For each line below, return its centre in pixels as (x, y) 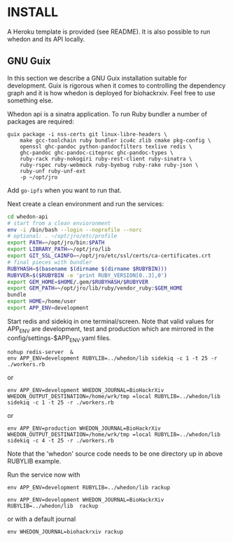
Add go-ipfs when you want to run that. (65, 190)
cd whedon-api (28, 217)
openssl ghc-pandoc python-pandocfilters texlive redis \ (106, 147)
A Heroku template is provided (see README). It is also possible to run (109, 32)
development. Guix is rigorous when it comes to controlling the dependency (116, 86)
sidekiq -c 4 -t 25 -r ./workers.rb (61, 441)
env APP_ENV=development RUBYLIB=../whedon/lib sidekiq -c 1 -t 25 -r (112, 358)
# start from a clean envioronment (59, 223)
